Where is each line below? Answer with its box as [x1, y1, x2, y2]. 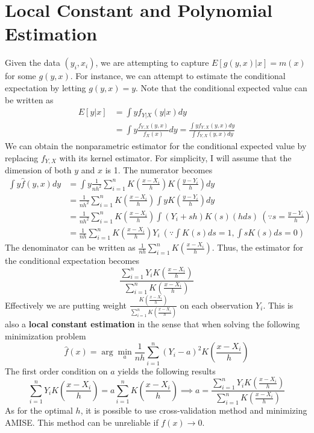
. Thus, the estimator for [212, 241, 303, 254]
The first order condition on [5, 364, 108, 377]
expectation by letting [5, 81, 86, 94]
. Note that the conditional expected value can [136, 81, 307, 94]
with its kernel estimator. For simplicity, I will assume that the [59, 151, 292, 164]
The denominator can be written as [5, 241, 136, 254]
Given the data [5, 56, 60, 69]
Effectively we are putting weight [5, 298, 127, 311]
